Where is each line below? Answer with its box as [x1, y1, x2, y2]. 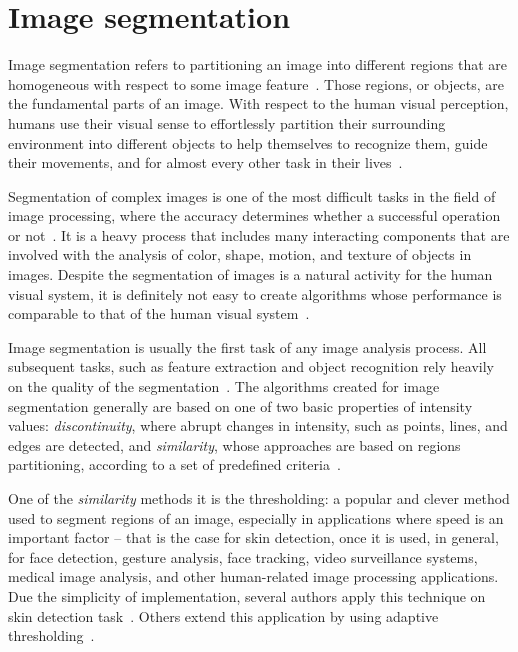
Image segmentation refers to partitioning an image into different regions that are [8, 54, 507, 75]
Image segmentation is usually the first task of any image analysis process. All [8, 336, 487, 357]
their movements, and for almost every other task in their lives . [8, 152, 403, 173]
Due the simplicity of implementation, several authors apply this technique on [8, 585, 486, 606]
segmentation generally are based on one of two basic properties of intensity [8, 395, 473, 416]
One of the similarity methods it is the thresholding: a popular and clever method [8, 488, 510, 508]
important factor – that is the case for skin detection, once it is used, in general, [8, 527, 499, 548]
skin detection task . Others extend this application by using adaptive [8, 605, 439, 626]
